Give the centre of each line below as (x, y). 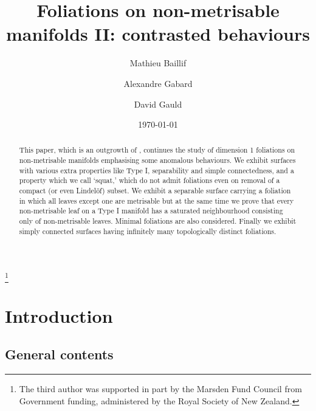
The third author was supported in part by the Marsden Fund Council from (160, 389)
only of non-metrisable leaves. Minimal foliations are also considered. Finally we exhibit (158, 221)
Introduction (59, 315)
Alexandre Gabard (158, 83)
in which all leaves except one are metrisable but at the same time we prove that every (156, 200)
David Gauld (158, 104)
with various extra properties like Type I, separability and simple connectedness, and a (156, 170)
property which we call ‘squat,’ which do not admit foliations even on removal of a (149, 180)
